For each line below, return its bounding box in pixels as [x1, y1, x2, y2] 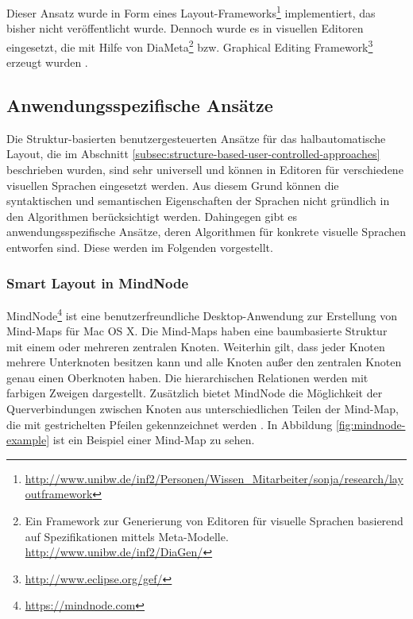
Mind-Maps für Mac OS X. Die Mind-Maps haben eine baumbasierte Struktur [6, 323, 388, 339]
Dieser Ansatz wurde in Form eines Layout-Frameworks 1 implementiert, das [6, 2, 376, 21]
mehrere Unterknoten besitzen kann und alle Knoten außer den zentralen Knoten [6, 354, 402, 370]
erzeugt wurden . [6, 54, 88, 71]
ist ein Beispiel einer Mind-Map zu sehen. [52, 431, 255, 448]
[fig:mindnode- [335, 416, 406, 432]
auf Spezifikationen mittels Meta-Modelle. [25, 528, 229, 544]
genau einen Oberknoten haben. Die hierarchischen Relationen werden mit [6, 369, 369, 385]
